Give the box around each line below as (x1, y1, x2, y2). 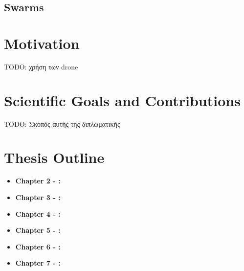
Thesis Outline (4, 147, 105, 167)
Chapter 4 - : (15, 208, 61, 219)
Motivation (4, 33, 80, 53)
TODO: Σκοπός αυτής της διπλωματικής (4, 118, 120, 129)
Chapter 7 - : (15, 258, 61, 268)
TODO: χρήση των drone (4, 61, 78, 71)
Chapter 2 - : (15, 176, 61, 186)
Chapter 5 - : (15, 225, 61, 235)
